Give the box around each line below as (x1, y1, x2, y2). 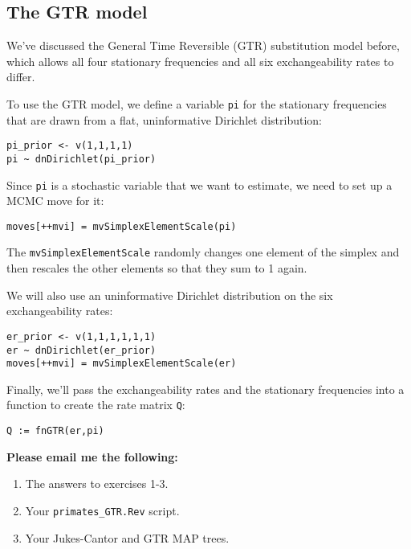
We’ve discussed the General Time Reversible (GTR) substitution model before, (6, 37, 400, 54)
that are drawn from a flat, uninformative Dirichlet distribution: (6, 111, 322, 128)
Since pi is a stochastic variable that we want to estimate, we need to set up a (6, 176, 393, 193)
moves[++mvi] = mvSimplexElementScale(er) (6, 358, 237, 370)
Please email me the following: (6, 448, 178, 465)
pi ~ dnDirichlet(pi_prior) (6, 153, 157, 165)
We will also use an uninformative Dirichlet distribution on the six (6, 286, 333, 303)
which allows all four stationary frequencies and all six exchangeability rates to (6, 52, 394, 69)
